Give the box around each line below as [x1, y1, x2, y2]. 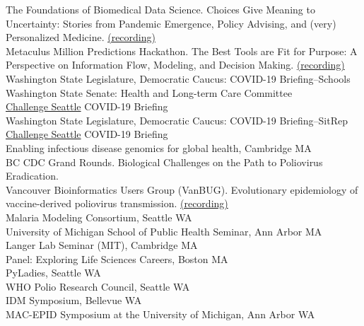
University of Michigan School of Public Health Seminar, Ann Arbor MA [6, 223, 322, 238]
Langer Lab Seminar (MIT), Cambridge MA [6, 238, 198, 252]
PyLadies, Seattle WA [6, 265, 101, 280]
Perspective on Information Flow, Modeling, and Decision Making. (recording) [6, 57, 345, 72]
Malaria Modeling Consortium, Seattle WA [6, 209, 192, 224]
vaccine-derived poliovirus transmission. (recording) [6, 196, 228, 211]
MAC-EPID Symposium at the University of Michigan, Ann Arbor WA [6, 307, 315, 322]
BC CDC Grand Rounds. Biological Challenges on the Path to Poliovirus [6, 154, 323, 169]
